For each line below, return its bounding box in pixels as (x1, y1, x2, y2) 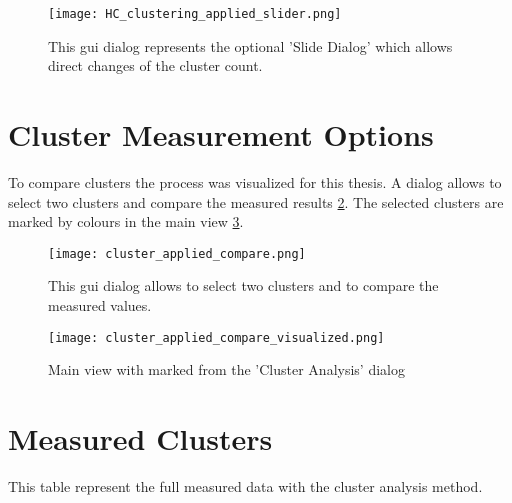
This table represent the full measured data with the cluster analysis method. (8, 475, 483, 496)
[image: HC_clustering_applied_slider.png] (48, 7, 342, 21)
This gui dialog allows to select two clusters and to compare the (48, 275, 439, 296)
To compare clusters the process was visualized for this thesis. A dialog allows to (8, 171, 502, 192)
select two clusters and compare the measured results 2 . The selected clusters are (8, 191, 504, 212)
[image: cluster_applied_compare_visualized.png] (48, 330, 385, 345)
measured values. (48, 295, 152, 315)
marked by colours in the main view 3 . (8, 211, 244, 232)
